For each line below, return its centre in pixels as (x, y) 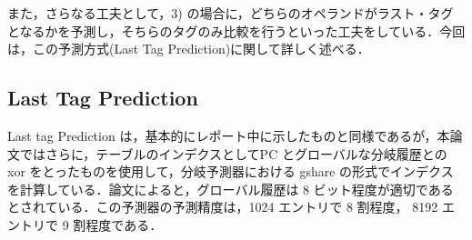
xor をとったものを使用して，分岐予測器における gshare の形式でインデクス (231, 171)
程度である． (124, 224)
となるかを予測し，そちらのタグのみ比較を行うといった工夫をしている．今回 (236, 30)
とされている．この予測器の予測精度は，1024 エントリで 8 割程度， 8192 (223, 207)
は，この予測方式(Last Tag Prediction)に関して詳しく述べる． (189, 49)
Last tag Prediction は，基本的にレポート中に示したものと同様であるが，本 (229, 135)
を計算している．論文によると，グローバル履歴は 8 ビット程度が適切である (231, 189)
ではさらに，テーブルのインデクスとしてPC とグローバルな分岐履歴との (233, 153)
